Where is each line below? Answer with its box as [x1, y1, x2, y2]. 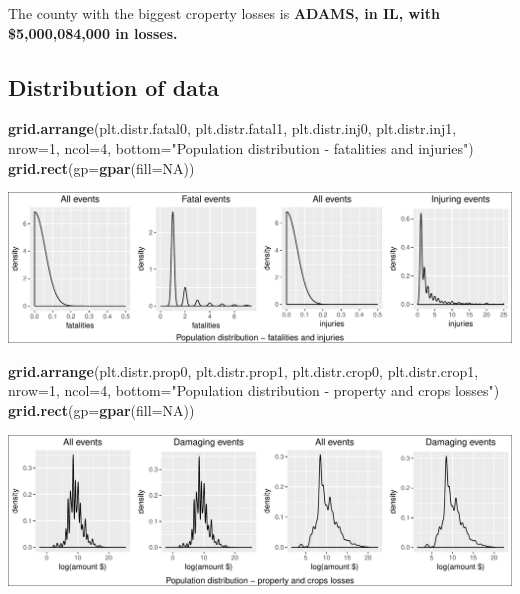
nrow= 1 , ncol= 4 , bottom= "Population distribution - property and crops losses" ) [8, 380, 500, 401]
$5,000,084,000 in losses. [8, 22, 178, 43]
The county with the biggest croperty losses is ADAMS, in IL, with [8, 3, 440, 23]
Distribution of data [8, 71, 220, 102]
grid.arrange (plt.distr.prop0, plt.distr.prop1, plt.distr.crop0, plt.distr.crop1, [8, 360, 479, 381]
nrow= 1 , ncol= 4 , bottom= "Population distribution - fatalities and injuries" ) [8, 137, 474, 158]
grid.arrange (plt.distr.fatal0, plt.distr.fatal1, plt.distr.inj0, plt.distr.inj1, [8, 118, 457, 139]
